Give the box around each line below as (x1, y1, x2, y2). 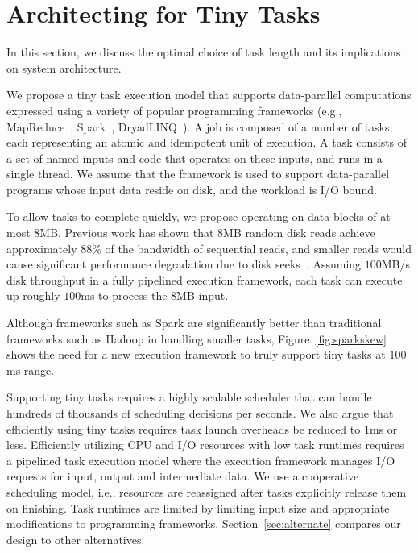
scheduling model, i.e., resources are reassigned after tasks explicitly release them (6, 483, 407, 500)
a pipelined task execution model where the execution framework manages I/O (6, 451, 395, 468)
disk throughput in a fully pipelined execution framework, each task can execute (6, 271, 403, 288)
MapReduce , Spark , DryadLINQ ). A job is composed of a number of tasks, (6, 118, 393, 135)
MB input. (176, 287, 229, 304)
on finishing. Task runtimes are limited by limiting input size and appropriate (6, 499, 390, 516)
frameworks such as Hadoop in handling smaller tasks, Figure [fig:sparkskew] (6, 330, 387, 347)
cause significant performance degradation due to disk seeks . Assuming (6, 256, 362, 272)
